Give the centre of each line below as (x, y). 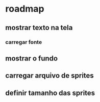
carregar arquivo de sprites (50, 76)
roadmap (25, 9)
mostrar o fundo (31, 58)
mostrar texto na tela (39, 28)
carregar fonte (24, 42)
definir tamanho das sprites (50, 93)
